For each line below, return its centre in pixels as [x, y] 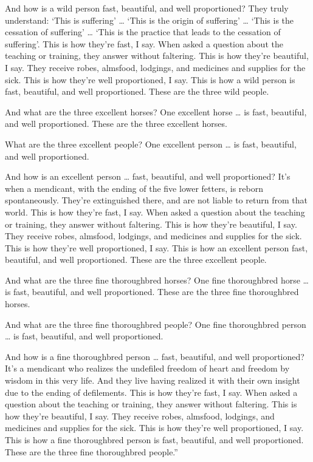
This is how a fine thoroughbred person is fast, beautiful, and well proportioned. [154, 440]
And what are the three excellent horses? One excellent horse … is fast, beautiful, [156, 111]
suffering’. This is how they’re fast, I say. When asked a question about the [144, 43]
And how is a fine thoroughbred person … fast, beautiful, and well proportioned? [155, 356]
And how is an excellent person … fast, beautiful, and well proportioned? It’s [148, 176]
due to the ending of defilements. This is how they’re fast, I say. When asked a [151, 392]
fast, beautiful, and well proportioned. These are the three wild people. [137, 91]
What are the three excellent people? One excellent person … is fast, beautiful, [151, 144]
